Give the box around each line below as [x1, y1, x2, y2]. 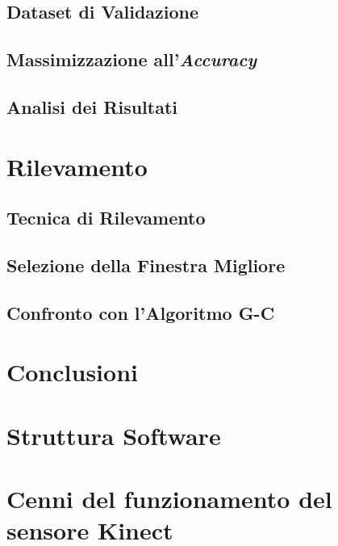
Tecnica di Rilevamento [6, 205, 206, 230]
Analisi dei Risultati [6, 94, 177, 119]
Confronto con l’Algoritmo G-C [6, 300, 275, 325]
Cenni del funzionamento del [6, 482, 332, 514]
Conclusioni [6, 355, 138, 388]
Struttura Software [6, 418, 221, 451]
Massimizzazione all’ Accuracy [6, 47, 257, 72]
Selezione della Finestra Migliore [6, 252, 286, 277]
